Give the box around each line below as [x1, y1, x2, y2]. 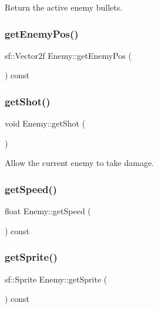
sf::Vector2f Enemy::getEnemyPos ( [5, 49, 132, 61]
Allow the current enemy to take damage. [5, 157, 154, 169]
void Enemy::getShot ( [5, 117, 86, 129]
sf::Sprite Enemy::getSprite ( [5, 273, 107, 285]
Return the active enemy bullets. [5, 1, 123, 13]
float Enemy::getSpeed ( [5, 205, 91, 217]
